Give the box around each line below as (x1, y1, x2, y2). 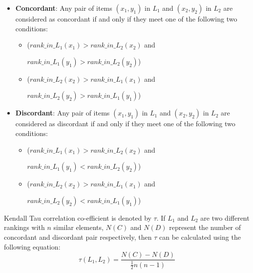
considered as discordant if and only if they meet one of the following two (15, 118, 235, 129)
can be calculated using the (159, 231, 241, 242)
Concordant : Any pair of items (15, 3, 112, 13)
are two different (200, 212, 250, 223)
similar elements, (53, 222, 104, 232)
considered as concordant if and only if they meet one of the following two (15, 14, 237, 23)
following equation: (4, 241, 61, 251)
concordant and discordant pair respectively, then (4, 231, 152, 242)
